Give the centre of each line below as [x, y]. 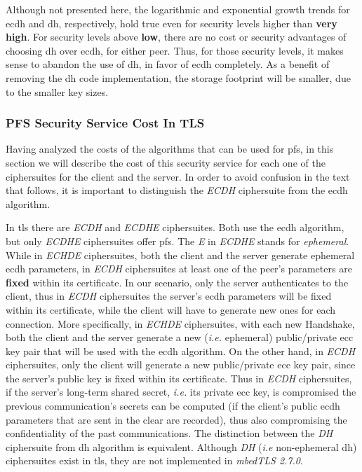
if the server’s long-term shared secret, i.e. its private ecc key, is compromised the [181, 392]
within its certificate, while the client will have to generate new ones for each [170, 309]
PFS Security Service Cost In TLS [105, 123]
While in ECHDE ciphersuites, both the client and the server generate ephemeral [180, 255]
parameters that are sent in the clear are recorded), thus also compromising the [176, 419]
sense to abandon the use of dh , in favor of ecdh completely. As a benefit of [168, 64]
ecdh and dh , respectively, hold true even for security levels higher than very [172, 23]
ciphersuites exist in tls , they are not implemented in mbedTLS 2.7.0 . [154, 460]
